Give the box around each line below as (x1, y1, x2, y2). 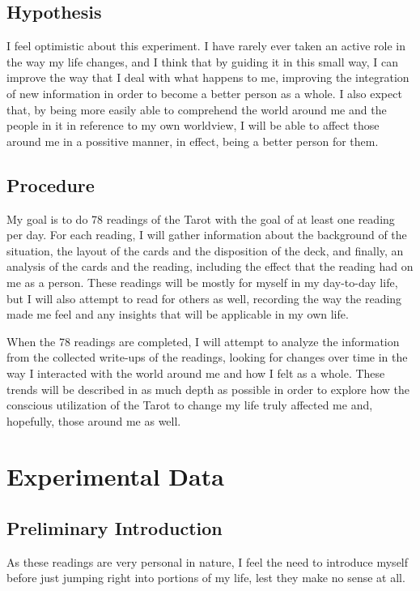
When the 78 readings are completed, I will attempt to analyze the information (6, 332, 400, 349)
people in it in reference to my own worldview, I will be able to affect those (6, 117, 380, 134)
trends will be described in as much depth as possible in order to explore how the (6, 380, 410, 397)
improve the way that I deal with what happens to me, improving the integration (6, 69, 409, 86)
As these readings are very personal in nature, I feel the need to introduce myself (6, 553, 409, 570)
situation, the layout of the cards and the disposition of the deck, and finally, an (6, 242, 404, 259)
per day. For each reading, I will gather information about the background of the (6, 226, 407, 243)
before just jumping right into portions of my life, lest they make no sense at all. (6, 569, 405, 586)
